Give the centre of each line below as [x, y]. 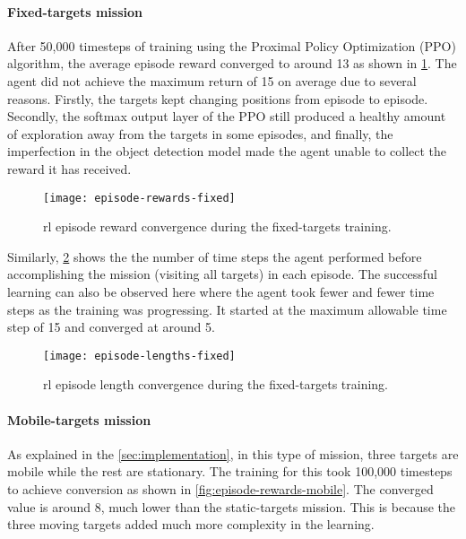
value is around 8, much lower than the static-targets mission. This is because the [232, 506]
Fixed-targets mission [75, 11]
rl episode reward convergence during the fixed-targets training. [217, 226]
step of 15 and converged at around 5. [111, 327]
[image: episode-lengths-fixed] [139, 356]
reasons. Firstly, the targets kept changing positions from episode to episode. [218, 98]
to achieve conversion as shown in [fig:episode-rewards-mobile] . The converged [220, 489]
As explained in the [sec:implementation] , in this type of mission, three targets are [233, 453]
